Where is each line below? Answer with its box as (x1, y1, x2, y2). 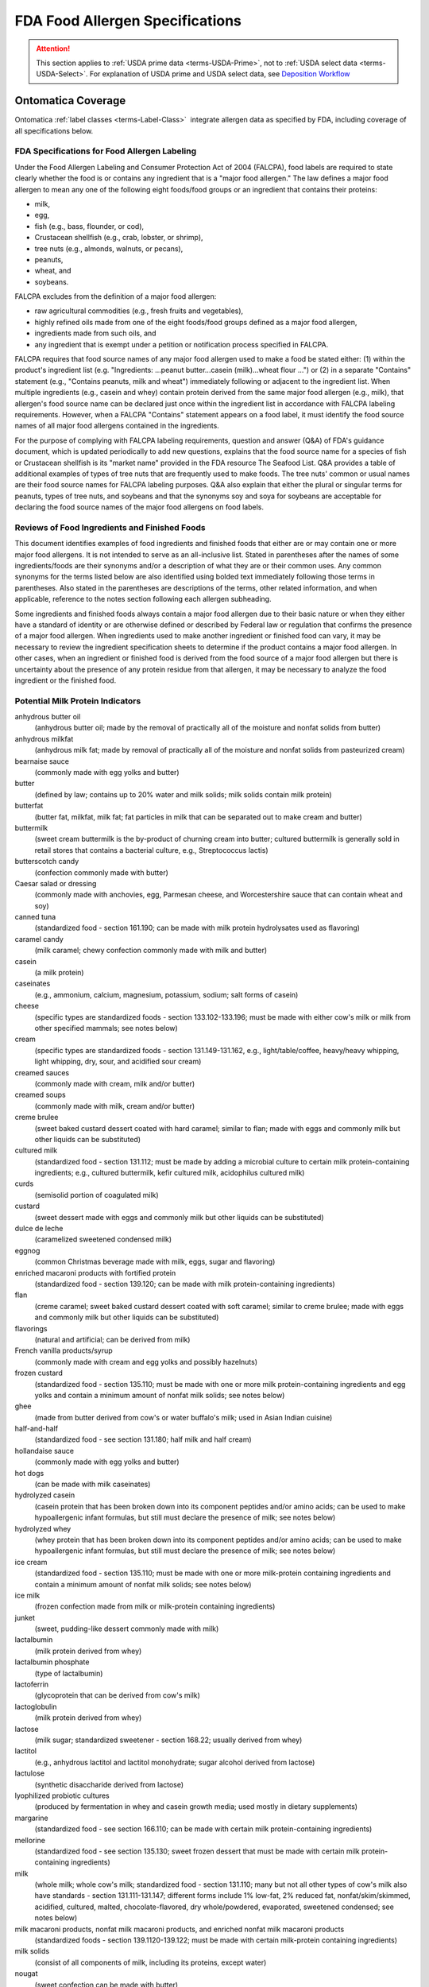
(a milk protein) (34, 968, 84, 978)
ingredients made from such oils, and (34, 328, 157, 338)
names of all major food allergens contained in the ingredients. (14, 421, 220, 431)
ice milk (14, 1590, 41, 1600)
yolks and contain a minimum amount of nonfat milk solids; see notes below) (34, 1390, 285, 1400)
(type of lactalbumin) (34, 1668, 103, 1678)
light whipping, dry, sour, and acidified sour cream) (34, 1057, 202, 1067)
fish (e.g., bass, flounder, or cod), (34, 221, 145, 230)
